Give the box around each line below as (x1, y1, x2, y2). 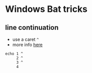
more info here (12, 42, 43, 48)
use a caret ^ (12, 36, 39, 42)
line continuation (5, 23, 59, 32)
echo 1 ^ (5, 51, 23, 56)
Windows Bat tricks (5, 3, 88, 15)
